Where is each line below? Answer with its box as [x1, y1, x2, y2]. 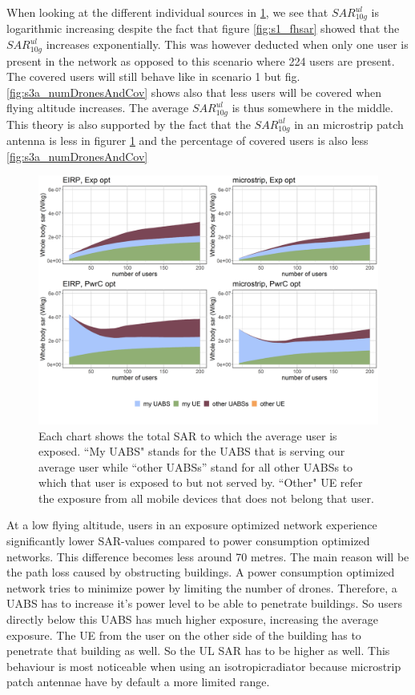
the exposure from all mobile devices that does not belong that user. [38, 489, 374, 506]
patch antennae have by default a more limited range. [6, 673, 270, 690]
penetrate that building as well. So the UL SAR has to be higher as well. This [6, 642, 390, 659]
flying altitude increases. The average [6, 99, 189, 116]
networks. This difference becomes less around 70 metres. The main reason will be [6, 548, 409, 564]
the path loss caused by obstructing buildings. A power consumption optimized [6, 564, 395, 581]
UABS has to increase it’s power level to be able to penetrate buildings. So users [6, 595, 402, 612]
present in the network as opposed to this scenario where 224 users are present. [6, 52, 395, 69]
